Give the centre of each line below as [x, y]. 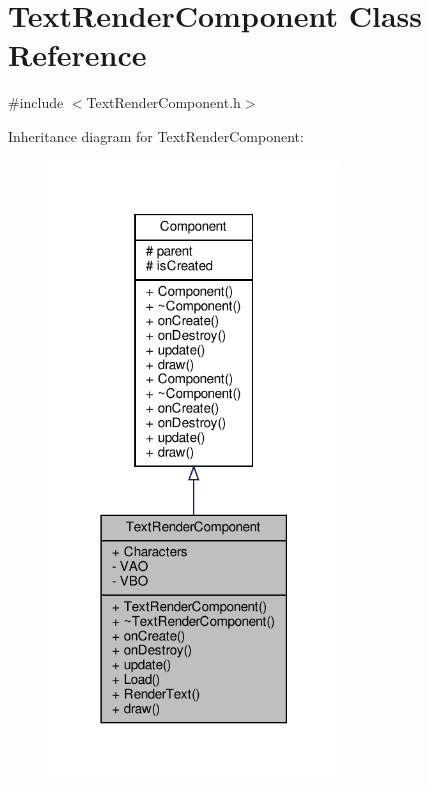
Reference [77, 54]
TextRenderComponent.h [163, 102]
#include [36, 102]
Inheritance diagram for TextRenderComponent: [156, 135]
